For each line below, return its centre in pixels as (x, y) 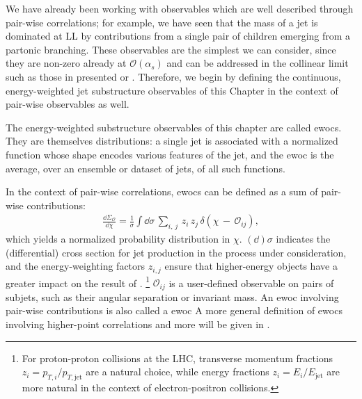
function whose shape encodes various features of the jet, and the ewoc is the (170, 154)
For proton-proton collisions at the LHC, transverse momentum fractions (178, 358)
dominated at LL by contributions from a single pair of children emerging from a (178, 36)
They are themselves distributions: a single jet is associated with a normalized (172, 141)
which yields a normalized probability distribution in (118, 239)
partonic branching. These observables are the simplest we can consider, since (171, 49)
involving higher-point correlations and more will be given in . (138, 324)
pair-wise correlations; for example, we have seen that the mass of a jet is (162, 22)
